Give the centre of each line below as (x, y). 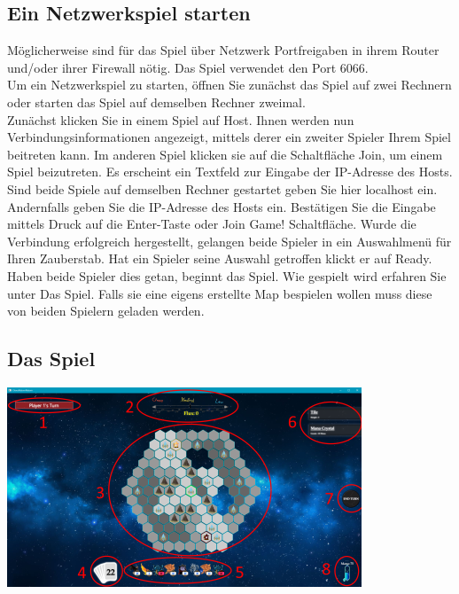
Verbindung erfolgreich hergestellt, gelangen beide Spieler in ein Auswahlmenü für (229, 241)
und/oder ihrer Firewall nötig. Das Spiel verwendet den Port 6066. (188, 67)
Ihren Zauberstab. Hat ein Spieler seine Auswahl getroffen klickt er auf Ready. (220, 258)
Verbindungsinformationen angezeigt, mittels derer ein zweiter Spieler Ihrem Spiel (229, 137)
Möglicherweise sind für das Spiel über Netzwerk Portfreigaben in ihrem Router (223, 50)
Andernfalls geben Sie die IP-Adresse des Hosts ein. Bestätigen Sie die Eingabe (222, 206)
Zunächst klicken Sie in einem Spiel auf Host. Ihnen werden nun (181, 119)
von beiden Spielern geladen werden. (106, 311)
